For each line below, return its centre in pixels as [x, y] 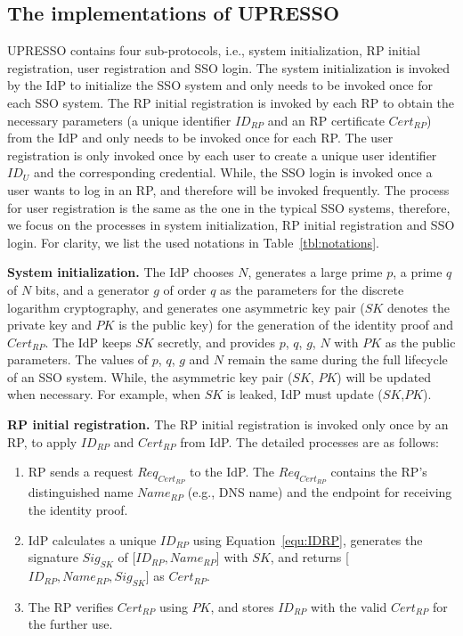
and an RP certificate [326, 120]
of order [185, 289]
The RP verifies [71, 606]
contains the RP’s [379, 472]
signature [53, 557]
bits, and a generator [92, 289]
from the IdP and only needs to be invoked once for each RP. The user [200, 138]
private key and [49, 325]
